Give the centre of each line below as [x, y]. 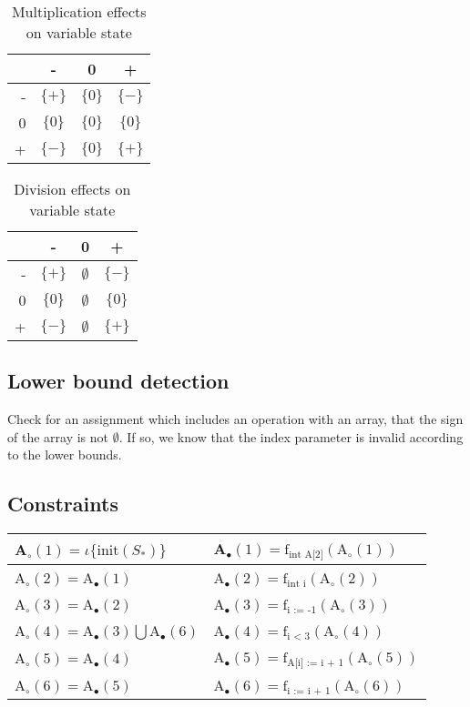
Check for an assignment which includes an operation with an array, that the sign [235, 419]
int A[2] [306, 555]
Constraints [63, 504]
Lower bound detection [118, 381]
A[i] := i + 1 [316, 663]
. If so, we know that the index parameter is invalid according [291, 436]
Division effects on [72, 189]
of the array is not [58, 436]
